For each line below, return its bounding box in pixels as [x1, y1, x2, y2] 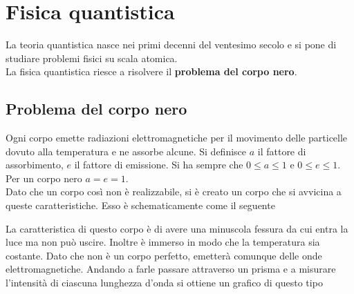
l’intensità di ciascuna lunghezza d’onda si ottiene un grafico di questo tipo [6, 275, 323, 290]
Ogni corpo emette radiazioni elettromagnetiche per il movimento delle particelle [6, 130, 348, 145]
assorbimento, [6, 157, 64, 172]
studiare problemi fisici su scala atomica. [6, 50, 178, 65]
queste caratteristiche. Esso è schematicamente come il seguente [6, 198, 275, 213]
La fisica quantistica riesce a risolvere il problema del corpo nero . [6, 64, 297, 79]
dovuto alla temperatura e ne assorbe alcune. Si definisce [6, 144, 247, 158]
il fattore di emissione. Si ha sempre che [74, 157, 243, 172]
